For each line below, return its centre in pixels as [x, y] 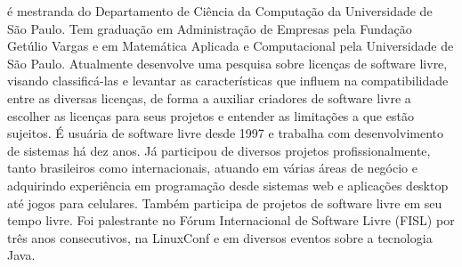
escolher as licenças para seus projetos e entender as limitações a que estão [211, 115]
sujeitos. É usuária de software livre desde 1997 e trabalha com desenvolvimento [225, 133]
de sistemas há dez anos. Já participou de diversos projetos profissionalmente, [219, 150]
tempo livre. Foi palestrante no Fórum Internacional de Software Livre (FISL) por [231, 220]
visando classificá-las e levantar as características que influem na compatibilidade [228, 81]
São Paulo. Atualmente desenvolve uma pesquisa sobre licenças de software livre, [227, 63]
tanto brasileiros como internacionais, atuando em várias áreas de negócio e [212, 168]
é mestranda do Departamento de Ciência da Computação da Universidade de [220, 11]
